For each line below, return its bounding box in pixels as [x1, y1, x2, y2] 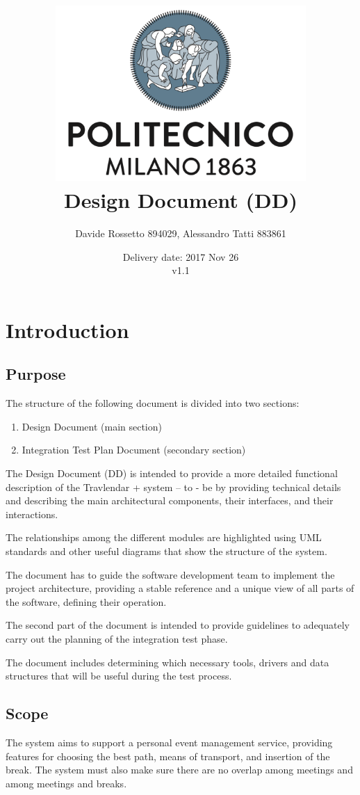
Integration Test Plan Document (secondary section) [22, 442, 246, 457]
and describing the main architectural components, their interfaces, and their [6, 493, 334, 508]
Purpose [6, 363, 66, 385]
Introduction [6, 315, 129, 344]
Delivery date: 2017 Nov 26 [122, 249, 239, 264]
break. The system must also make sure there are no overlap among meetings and [6, 762, 353, 777]
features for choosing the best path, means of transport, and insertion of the [6, 748, 330, 763]
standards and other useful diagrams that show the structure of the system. [6, 543, 327, 558]
